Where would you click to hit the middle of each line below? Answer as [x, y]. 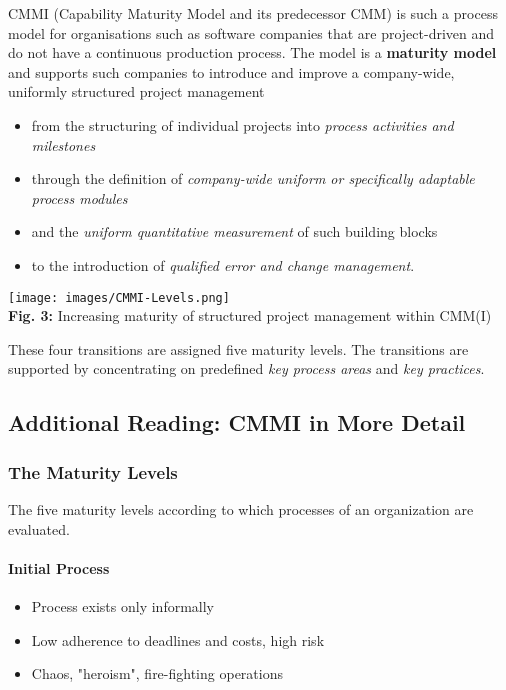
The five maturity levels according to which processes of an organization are [241, 508]
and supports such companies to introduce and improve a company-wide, [231, 71]
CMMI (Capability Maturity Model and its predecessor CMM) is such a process [253, 13]
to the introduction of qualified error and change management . [223, 264]
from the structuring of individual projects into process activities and [242, 124]
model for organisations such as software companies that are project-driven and [251, 32]
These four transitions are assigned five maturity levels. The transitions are [238, 348]
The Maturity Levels [93, 471]
